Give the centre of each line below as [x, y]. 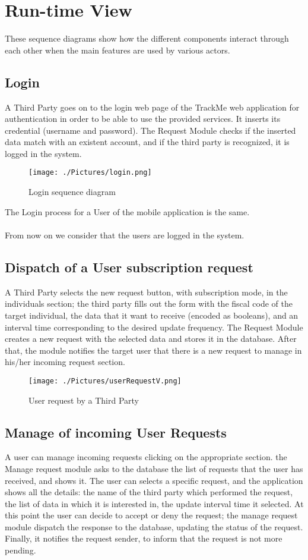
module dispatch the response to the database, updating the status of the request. [154, 526]
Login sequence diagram [72, 192]
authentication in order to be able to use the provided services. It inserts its [143, 119]
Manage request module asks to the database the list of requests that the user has [154, 468]
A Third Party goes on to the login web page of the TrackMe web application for [152, 107]
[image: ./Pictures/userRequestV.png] [105, 381]
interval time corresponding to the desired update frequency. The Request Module [154, 327]
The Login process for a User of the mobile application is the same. [127, 211]
